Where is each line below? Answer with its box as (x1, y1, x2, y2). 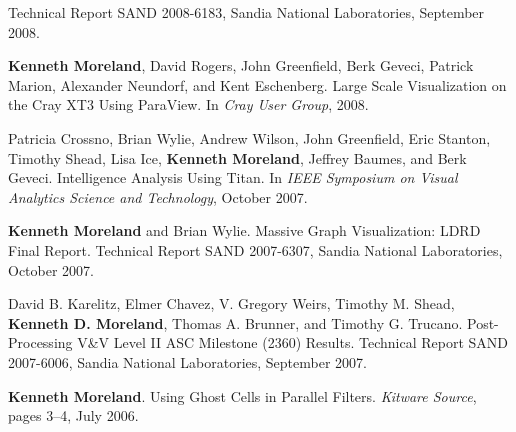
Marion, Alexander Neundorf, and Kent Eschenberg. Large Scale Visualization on (8, 74, 507, 95)
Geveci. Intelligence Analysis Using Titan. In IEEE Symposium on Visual (8, 167, 458, 188)
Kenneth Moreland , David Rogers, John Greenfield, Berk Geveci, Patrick (8, 55, 474, 76)
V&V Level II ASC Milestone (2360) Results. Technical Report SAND (77, 332, 509, 353)
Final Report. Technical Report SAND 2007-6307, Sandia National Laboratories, (8, 239, 503, 260)
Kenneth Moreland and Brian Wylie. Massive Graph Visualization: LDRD (8, 220, 481, 241)
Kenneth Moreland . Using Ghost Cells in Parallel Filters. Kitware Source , (8, 385, 477, 406)
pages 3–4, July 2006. (8, 405, 139, 426)
